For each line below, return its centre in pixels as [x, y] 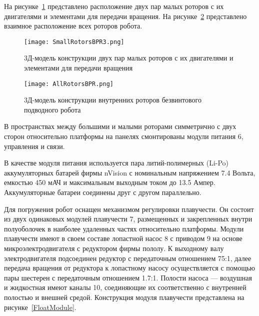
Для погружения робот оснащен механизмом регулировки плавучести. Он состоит [129, 209]
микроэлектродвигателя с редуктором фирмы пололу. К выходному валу [114, 248]
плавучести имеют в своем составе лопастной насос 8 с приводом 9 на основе [123, 238]
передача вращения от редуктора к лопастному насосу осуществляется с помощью [130, 268]
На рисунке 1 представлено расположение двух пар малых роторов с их [114, 6]
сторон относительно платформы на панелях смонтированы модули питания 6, [124, 136]
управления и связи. [34, 146]
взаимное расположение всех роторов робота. [73, 26]
